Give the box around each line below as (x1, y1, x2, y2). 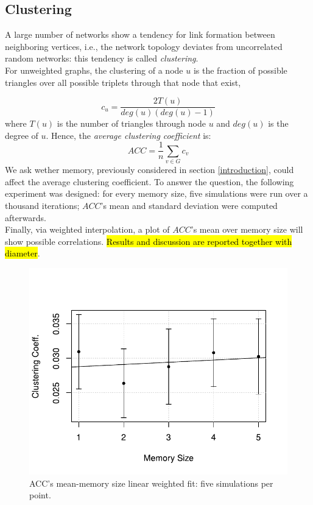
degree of (5, 129, 38, 141)
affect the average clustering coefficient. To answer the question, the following (5, 175, 294, 188)
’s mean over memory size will (191, 223, 303, 236)
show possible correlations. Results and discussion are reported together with (5, 235, 292, 247)
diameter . (5, 247, 40, 260)
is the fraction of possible (193, 63, 287, 76)
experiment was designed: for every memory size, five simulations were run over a (5, 187, 308, 200)
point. (29, 489, 51, 501)
